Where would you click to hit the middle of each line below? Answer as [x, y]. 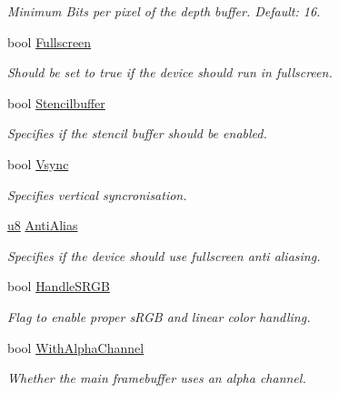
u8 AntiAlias [43, 225]
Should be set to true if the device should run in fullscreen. [170, 72]
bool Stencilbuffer [56, 102]
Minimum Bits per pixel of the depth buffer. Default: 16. [164, 11]
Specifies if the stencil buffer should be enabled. [137, 133]
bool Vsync [38, 163]
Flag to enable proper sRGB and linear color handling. [159, 316]
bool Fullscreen [50, 41]
